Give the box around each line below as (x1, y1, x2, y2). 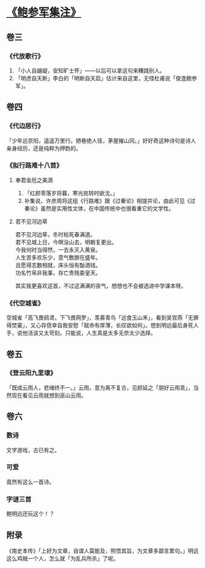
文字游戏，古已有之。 (6, 446, 60, 453)
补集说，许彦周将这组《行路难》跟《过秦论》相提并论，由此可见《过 (24, 197, 196, 204)
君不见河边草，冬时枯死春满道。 (15, 230, 96, 238)
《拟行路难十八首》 (6, 161, 63, 170)
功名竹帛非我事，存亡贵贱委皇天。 (15, 269, 101, 276)
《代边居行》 (6, 122, 45, 131)
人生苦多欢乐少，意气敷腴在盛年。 (15, 254, 101, 261)
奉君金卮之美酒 (15, 176, 53, 184)
